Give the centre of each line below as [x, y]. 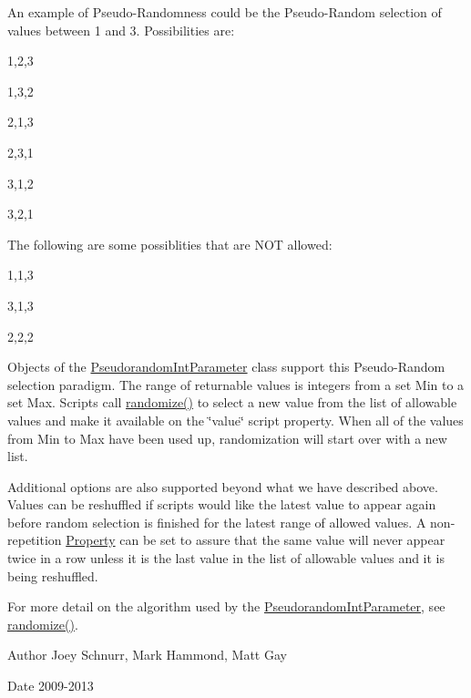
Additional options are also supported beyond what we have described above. [223, 486]
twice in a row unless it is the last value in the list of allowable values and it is [226, 558]
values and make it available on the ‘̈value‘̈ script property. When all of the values [235, 420]
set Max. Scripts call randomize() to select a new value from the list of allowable [232, 402]
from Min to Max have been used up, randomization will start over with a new [227, 438]
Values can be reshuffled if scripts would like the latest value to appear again [222, 504]
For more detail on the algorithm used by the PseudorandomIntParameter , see [226, 606]
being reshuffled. [53, 575]
